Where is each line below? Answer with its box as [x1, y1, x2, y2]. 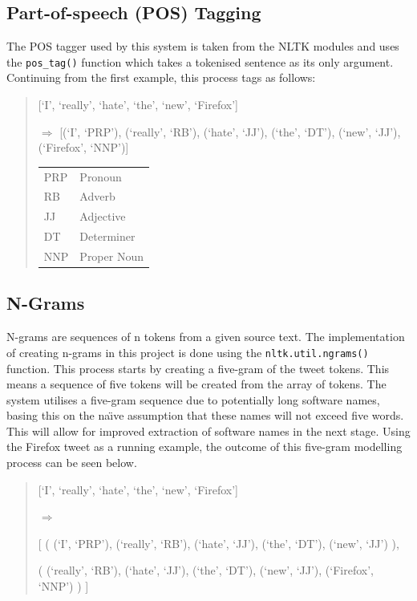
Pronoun [79, 168, 122, 185]
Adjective [79, 208, 126, 225]
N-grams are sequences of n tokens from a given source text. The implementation [6, 328, 405, 345]
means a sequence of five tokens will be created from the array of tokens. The [6, 376, 387, 392]
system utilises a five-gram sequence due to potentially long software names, [6, 391, 380, 408]
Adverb [79, 188, 115, 205]
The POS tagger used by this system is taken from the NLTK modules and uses [6, 38, 399, 55]
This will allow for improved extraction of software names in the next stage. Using [6, 422, 411, 439]
